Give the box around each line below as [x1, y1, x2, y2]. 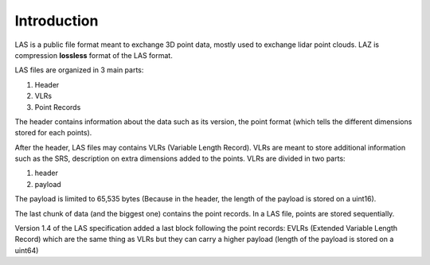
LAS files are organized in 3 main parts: [14, 65, 144, 75]
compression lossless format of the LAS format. [14, 50, 173, 60]
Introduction [14, 12, 99, 29]
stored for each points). [14, 128, 92, 138]
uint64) [14, 245, 39, 255]
